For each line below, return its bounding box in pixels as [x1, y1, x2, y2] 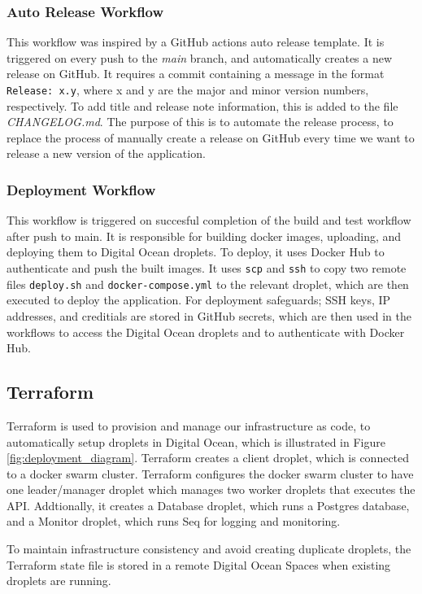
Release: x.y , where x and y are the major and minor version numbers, [7, 81, 369, 98]
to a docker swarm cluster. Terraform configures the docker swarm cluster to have [7, 465, 414, 482]
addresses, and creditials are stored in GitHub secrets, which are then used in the [7, 307, 411, 324]
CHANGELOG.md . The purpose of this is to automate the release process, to [7, 113, 394, 130]
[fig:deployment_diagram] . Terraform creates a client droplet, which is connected [7, 449, 410, 466]
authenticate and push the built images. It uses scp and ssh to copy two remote [7, 260, 407, 277]
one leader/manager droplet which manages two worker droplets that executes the [7, 481, 415, 498]
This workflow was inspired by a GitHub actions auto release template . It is [7, 33, 385, 50]
